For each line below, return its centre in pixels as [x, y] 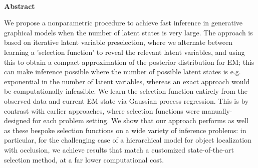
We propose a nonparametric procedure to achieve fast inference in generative [123, 23]
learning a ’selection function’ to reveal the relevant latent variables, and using [124, 52]
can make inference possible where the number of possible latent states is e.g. [122, 72]
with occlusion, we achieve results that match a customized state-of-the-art [119, 149]
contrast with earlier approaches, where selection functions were [102, 110]
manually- [217, 110]
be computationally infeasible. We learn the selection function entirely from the [126, 91]
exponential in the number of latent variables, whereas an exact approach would [127, 81]
